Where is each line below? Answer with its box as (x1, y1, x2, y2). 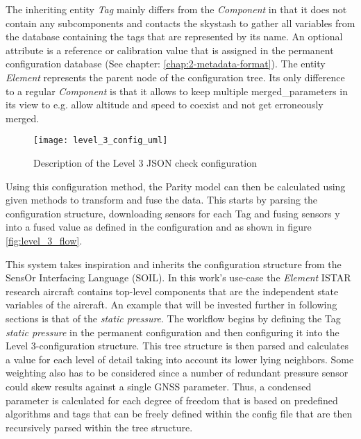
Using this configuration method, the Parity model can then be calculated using (6, 179, 346, 193)
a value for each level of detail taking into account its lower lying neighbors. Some (6, 351, 354, 366)
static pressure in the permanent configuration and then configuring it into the (6, 324, 339, 339)
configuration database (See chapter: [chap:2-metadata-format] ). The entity (6, 56, 326, 71)
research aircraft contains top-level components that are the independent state (6, 283, 339, 298)
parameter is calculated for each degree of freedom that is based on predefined (6, 392, 338, 407)
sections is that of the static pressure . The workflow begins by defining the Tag (6, 310, 341, 325)
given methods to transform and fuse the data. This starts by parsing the (6, 192, 318, 207)
